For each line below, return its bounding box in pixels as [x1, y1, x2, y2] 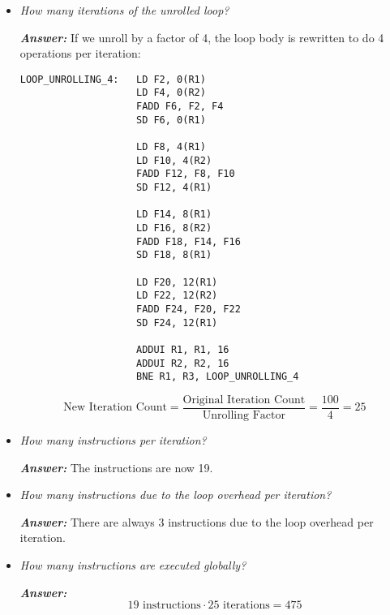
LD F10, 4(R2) [135, 154, 212, 166]
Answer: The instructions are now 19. [19, 458, 213, 475]
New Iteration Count [63, 402, 167, 414]
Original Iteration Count [182, 394, 306, 406]
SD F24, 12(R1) [135, 316, 218, 329]
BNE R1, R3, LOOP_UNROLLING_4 [135, 371, 299, 383]
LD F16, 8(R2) [135, 222, 212, 234]
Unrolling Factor [202, 409, 285, 421]
